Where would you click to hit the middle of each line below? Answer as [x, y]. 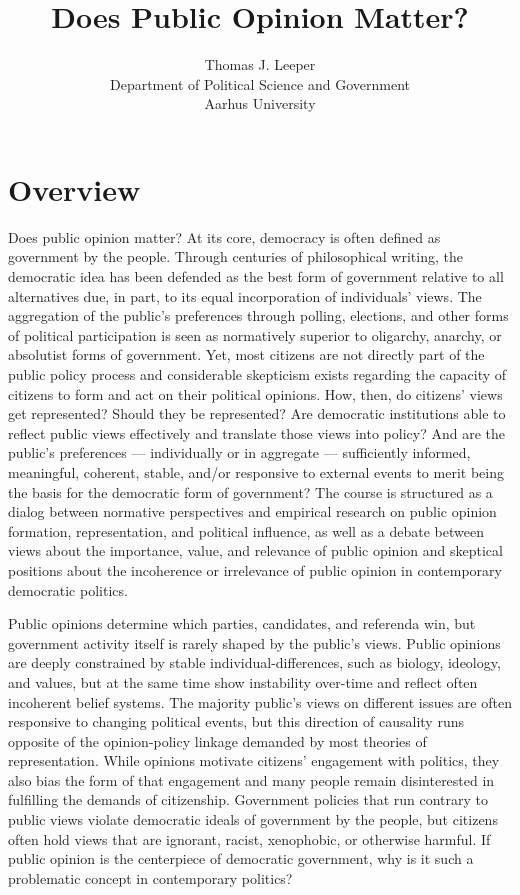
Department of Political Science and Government [259, 83]
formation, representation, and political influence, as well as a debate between [246, 530]
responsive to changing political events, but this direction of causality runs [236, 721]
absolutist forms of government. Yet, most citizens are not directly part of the [246, 354]
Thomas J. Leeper [260, 64]
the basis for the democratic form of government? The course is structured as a [250, 491]
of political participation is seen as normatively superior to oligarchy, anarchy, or [255, 334]
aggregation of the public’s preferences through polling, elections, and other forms [258, 315]
